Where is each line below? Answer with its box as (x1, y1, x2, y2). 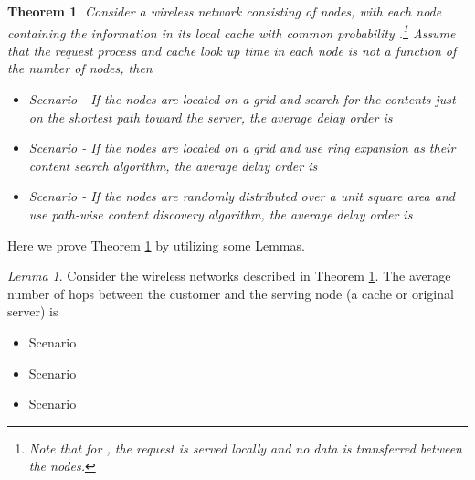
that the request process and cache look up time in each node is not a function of (7, 40, 457, 59)
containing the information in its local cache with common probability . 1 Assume (7, 20, 456, 42)
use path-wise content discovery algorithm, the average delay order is (28, 205, 413, 223)
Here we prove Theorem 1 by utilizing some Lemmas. (7, 235, 305, 254)
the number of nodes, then (7, 59, 153, 78)
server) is (7, 302, 58, 321)
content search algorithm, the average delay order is (28, 155, 318, 175)
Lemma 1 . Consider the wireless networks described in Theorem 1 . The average (7, 266, 451, 285)
